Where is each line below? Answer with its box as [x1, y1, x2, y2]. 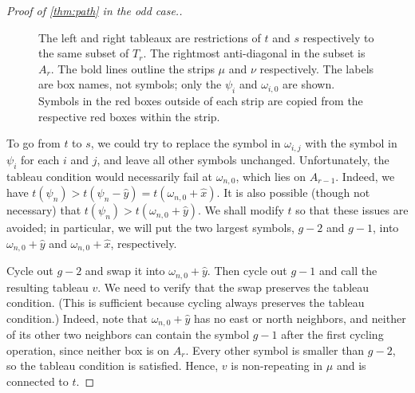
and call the [318, 262, 377, 279]
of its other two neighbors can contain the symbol [6, 326, 250, 343]
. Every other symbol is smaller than [185, 341, 365, 358]
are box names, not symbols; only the [38, 76, 222, 92]
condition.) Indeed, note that [6, 309, 148, 326]
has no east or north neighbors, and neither [193, 309, 406, 326]
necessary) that [6, 202, 81, 218]
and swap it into [85, 262, 165, 279]
